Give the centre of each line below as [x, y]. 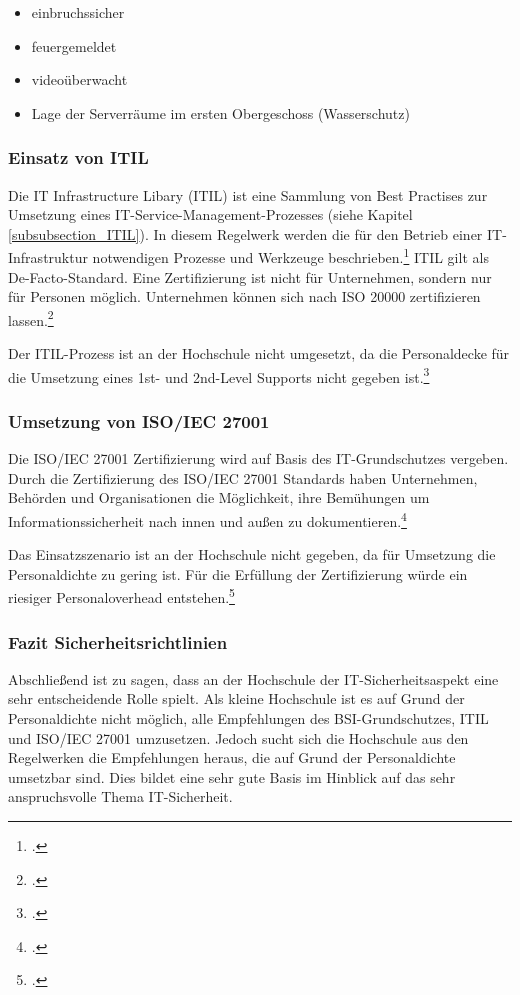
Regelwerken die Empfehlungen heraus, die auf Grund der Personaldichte [232, 757]
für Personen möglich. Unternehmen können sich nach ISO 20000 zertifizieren [244, 296]
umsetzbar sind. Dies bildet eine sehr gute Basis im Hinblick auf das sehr [232, 776]
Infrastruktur [48, 257]
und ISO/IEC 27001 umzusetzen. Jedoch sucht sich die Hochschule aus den [238, 737]
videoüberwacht [79, 79]
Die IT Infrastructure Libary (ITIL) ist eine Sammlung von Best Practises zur [248, 194]
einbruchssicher [78, 12]
